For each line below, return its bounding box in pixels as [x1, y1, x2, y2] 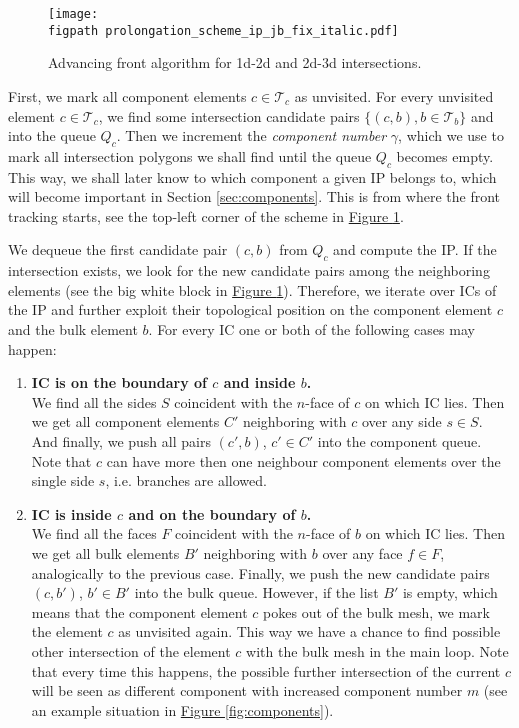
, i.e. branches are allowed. [105, 470, 267, 491]
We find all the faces [31, 523, 157, 544]
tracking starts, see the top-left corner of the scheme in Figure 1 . [8, 205, 404, 226]
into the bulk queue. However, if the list [134, 582, 379, 603]
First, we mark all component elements [8, 85, 247, 106]
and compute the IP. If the [333, 239, 497, 260]
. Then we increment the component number [116, 125, 387, 146]
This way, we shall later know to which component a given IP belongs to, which [8, 166, 497, 187]
